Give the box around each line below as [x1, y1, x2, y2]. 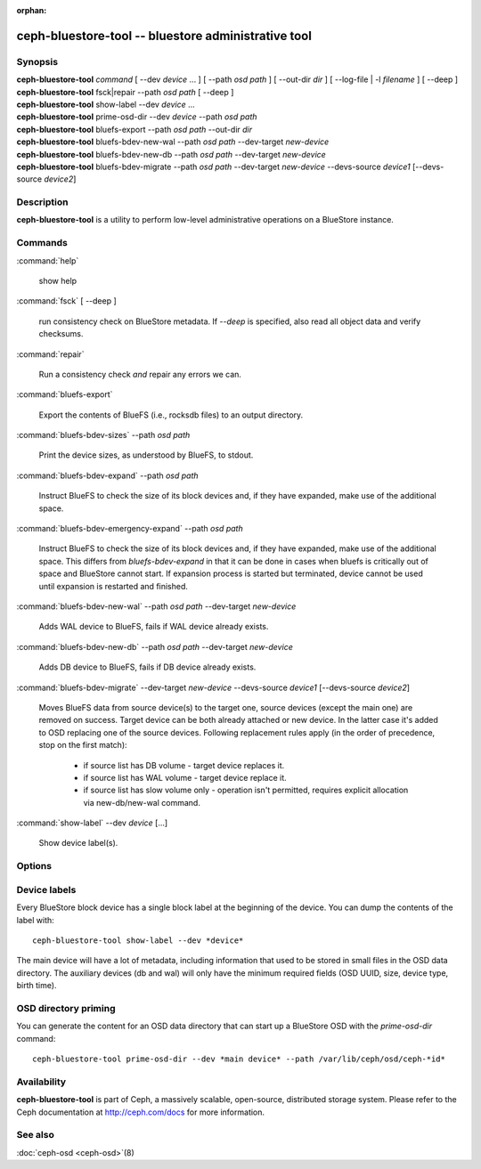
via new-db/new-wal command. [83, 797, 200, 808]
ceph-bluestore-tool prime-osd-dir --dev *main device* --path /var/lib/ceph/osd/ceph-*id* [32, 1054, 445, 1064]
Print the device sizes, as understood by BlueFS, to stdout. [38, 450, 254, 460]
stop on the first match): [38, 740, 128, 751]
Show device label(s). [38, 838, 118, 848]
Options [16, 860, 53, 873]
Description [16, 196, 69, 208]
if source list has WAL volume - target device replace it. [83, 772, 287, 783]
